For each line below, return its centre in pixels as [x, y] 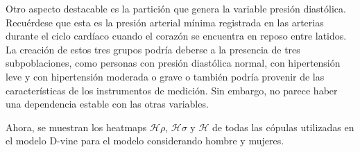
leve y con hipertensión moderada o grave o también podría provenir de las [165, 76]
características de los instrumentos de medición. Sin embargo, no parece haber [172, 90]
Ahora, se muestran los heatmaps [76, 127]
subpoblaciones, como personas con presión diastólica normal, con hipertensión [173, 63]
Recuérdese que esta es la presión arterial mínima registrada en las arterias [165, 22]
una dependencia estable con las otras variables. [107, 104]
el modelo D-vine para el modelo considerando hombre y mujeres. [145, 141]
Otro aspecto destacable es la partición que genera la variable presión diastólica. [176, 8]
